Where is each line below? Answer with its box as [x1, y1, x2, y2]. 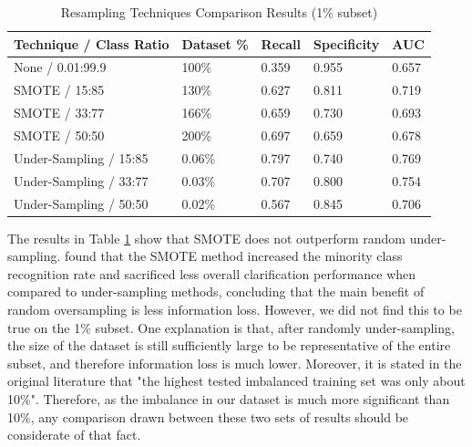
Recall [261, 34, 301, 53]
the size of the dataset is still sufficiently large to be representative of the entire [7, 336, 451, 355]
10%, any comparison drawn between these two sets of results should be [7, 407, 409, 426]
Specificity [313, 34, 380, 53]
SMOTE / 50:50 [14, 125, 105, 144]
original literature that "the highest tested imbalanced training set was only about [7, 371, 466, 390]
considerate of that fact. [7, 425, 141, 444]
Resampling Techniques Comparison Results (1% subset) [60, 3, 378, 21]
